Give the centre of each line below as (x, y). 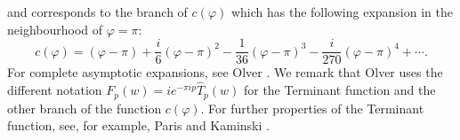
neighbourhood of (55, 29)
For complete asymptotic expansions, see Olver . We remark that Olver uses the (225, 72)
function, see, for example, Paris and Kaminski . (138, 125)
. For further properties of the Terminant (312, 108)
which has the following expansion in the (342, 12)
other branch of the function (85, 108)
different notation (55, 90)
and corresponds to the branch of (97, 12)
